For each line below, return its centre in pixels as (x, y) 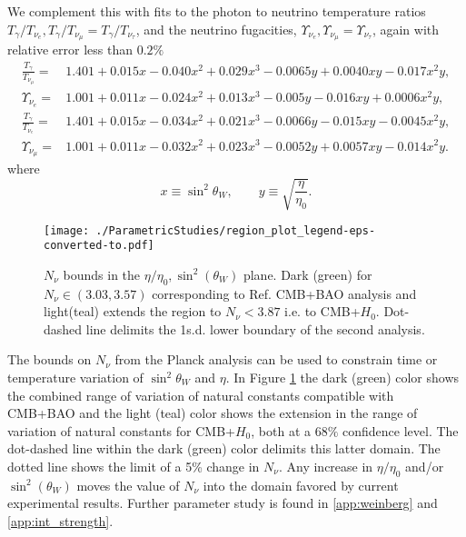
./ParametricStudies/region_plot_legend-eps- (236, 230)
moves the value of (128, 485)
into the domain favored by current (301, 485)
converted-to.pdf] (99, 246)
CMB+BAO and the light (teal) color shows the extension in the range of (213, 413)
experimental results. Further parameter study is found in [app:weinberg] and (223, 503)
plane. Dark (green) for (307, 274)
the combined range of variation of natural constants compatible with (201, 395)
